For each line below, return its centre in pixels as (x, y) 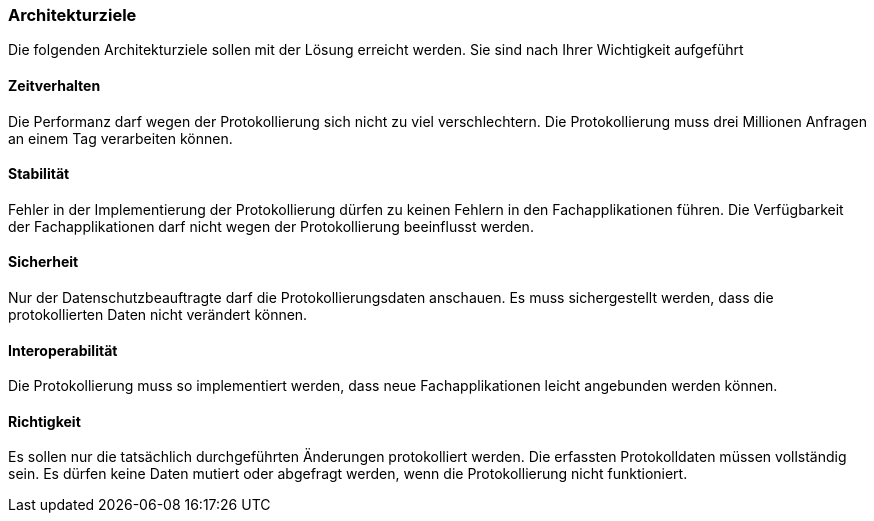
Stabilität (39, 174)
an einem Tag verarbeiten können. (120, 138)
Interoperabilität (63, 350)
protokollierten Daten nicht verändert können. (158, 315)
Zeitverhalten (54, 85)
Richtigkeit (44, 421)
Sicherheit (43, 262)
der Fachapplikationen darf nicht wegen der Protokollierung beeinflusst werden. (271, 226)
